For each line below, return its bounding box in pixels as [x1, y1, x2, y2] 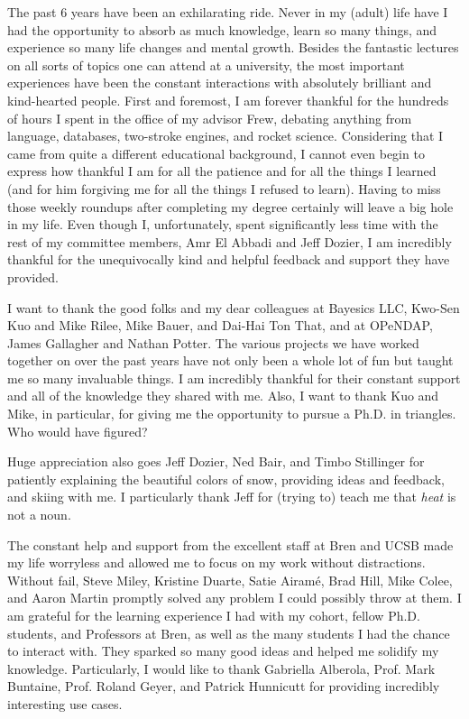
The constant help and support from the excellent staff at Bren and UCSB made [7, 535, 454, 554]
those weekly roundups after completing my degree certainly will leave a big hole [7, 197, 454, 216]
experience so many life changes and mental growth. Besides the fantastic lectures [7, 38, 459, 57]
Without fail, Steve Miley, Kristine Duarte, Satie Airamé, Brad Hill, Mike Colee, [7, 570, 453, 589]
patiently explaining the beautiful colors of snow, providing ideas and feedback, [7, 469, 445, 488]
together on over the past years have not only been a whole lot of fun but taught [7, 351, 454, 370]
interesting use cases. [7, 694, 123, 713]
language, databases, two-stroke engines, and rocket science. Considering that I [7, 126, 444, 145]
